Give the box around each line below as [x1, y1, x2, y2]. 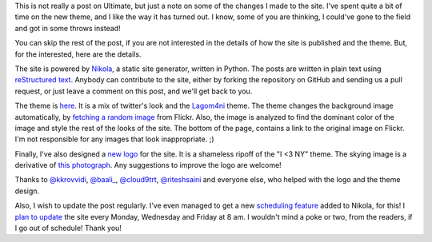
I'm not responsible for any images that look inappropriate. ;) [14, 134, 214, 144]
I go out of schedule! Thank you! [14, 224, 122, 233]
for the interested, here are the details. [14, 49, 142, 59]
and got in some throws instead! [14, 23, 121, 33]
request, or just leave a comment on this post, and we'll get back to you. [14, 86, 253, 96]
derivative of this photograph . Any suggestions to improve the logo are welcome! [14, 161, 282, 170]
